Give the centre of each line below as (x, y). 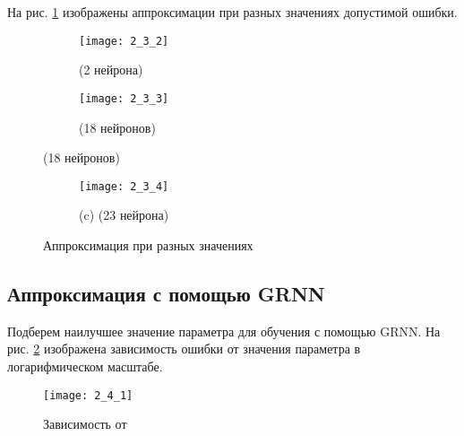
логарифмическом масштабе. (85, 366)
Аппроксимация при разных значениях (148, 244)
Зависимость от (85, 424)
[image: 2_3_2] (124, 41)
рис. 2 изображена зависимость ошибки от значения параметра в (184, 349)
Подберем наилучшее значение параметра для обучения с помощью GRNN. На (224, 331)
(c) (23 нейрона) (124, 215)
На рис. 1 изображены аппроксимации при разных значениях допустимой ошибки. (232, 12)
